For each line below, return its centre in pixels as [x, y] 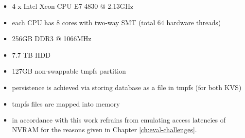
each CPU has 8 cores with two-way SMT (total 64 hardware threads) [116, 22]
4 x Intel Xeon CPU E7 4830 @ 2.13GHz [73, 6]
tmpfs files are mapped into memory [66, 103]
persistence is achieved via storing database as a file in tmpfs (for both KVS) [127, 87]
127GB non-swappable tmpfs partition [69, 71]
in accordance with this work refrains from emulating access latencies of [119, 120]
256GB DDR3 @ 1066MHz [52, 38]
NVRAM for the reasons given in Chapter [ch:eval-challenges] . [104, 129]
